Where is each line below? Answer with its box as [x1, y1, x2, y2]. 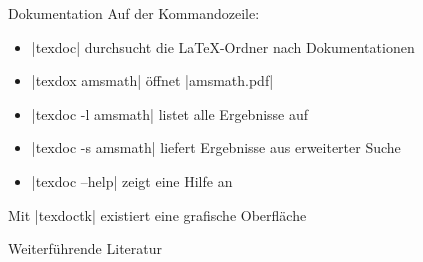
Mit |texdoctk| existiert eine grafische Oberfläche [8, 204, 307, 225]
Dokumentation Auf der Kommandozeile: [8, 3, 260, 23]
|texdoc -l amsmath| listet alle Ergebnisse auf [31, 103, 309, 124]
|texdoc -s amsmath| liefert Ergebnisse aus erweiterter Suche [31, 137, 401, 158]
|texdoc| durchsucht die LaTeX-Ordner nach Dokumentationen [31, 36, 415, 57]
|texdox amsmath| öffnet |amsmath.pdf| [31, 70, 274, 91]
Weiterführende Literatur [8, 238, 162, 259]
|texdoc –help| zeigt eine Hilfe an [31, 170, 233, 191]
